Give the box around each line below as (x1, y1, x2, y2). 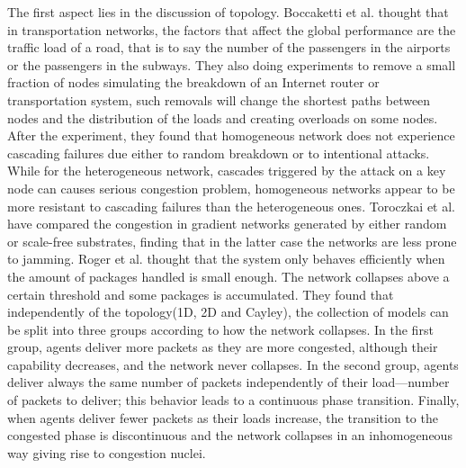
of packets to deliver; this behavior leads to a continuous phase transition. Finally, (7, 391, 460, 409)
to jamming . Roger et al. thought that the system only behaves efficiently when (7, 249, 445, 268)
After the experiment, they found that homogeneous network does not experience (7, 126, 455, 145)
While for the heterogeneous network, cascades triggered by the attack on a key (7, 161, 446, 180)
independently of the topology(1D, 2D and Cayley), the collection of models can (7, 302, 449, 321)
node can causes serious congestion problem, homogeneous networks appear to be (7, 178, 455, 197)
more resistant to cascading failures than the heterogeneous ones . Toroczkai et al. (7, 196, 456, 215)
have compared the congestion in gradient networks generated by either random (7, 214, 447, 233)
